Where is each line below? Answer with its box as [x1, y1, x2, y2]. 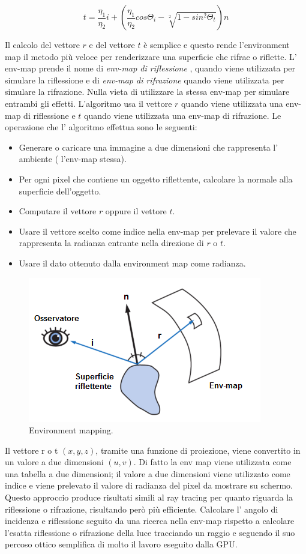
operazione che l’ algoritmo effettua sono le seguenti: [5, 121, 197, 133]
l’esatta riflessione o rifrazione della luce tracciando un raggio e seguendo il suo [5, 526, 295, 538]
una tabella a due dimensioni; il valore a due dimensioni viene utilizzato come [5, 467, 290, 480]
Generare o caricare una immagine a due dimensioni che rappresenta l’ [19, 140, 278, 153]
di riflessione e [23, 109, 76, 121]
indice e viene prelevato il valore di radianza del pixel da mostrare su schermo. [5, 479, 293, 492]
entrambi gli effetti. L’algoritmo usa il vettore [5, 97, 172, 109]
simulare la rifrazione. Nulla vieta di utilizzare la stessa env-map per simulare [5, 85, 290, 98]
